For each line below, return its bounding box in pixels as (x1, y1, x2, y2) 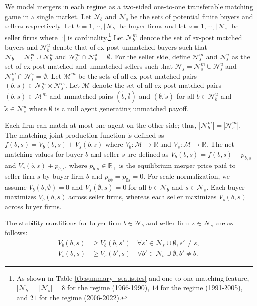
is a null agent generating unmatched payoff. (54, 103, 189, 113)
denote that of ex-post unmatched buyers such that (52, 42, 207, 52)
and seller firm (146, 218, 190, 228)
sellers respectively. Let (5, 21, 74, 31)
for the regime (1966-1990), (67, 282, 150, 293)
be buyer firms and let (119, 21, 186, 31)
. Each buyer (206, 182, 245, 192)
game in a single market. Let (5, 11, 92, 21)
